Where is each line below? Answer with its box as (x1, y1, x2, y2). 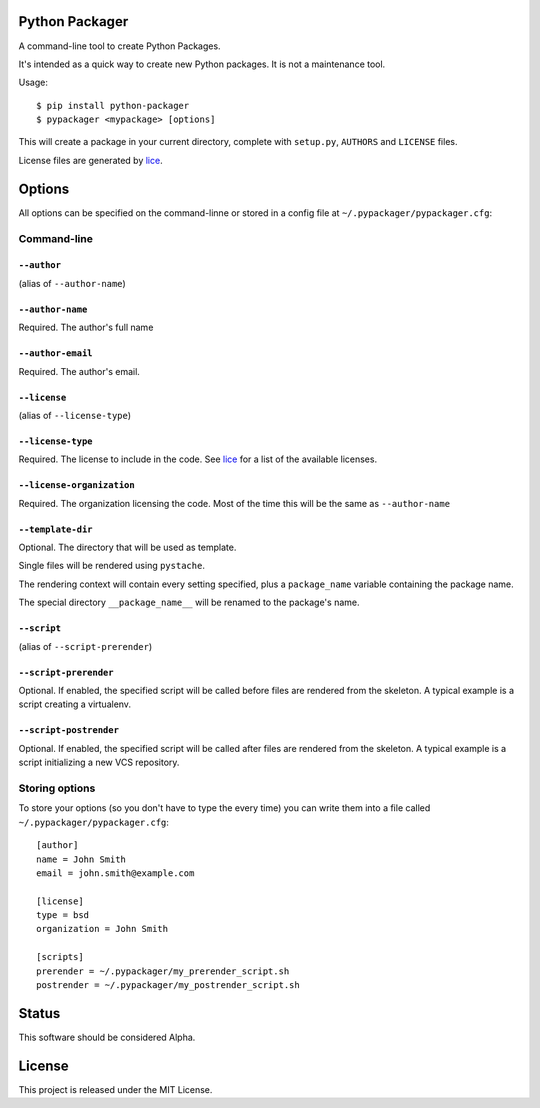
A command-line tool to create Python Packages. (18, 40, 221, 52)
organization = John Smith (36, 923, 169, 935)
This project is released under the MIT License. (18, 1083, 213, 1095)
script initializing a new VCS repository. (18, 756, 180, 769)
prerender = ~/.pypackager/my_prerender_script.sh (36, 965, 290, 977)
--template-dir (18, 523, 94, 535)
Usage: (18, 76, 49, 89)
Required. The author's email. (18, 365, 140, 377)
